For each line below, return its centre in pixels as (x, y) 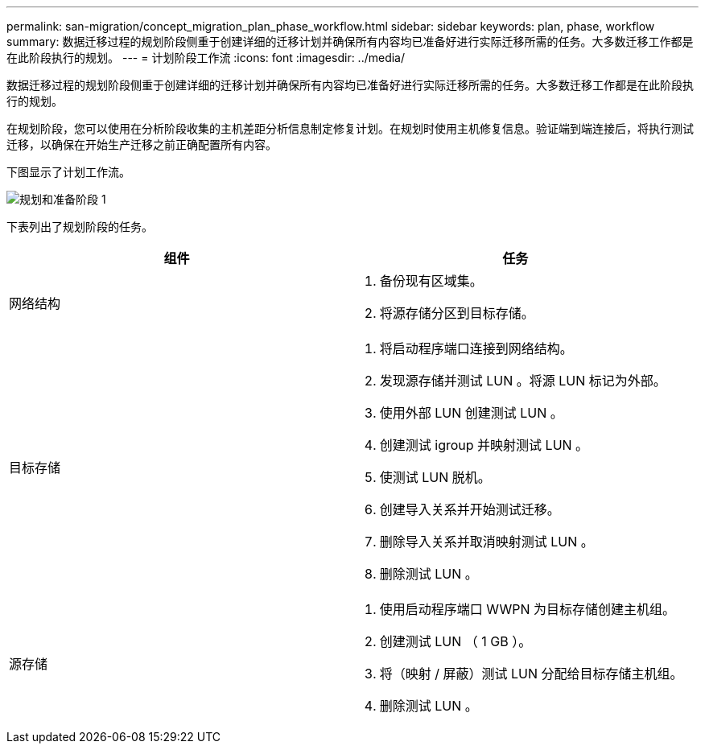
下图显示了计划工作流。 (68, 172)
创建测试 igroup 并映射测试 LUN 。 (484, 445)
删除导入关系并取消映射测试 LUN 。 (486, 542)
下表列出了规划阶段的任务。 (80, 227)
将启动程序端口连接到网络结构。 (476, 348)
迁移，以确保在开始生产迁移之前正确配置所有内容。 (142, 144)
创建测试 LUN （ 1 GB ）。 (456, 641)
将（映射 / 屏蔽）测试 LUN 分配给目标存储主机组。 (531, 674)
